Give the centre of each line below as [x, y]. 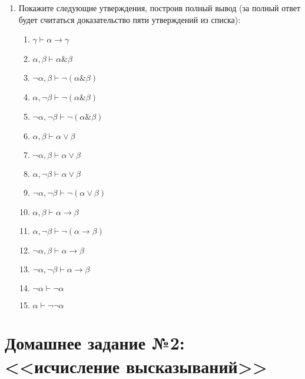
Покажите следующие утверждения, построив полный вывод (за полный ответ [160, 8]
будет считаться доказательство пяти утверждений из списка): [130, 19]
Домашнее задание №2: [95, 343]
